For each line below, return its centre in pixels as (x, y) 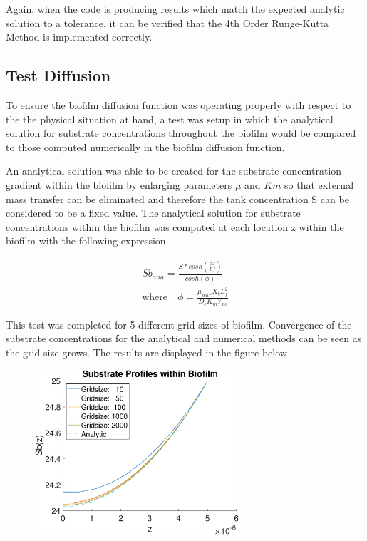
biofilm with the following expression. (87, 241)
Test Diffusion (58, 75)
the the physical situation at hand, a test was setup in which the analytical (170, 119)
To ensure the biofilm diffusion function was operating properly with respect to (179, 104)
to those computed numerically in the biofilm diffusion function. (145, 146)
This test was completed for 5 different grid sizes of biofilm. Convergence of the (179, 324)
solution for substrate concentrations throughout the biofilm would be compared (181, 133)
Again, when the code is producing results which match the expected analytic (175, 9)
